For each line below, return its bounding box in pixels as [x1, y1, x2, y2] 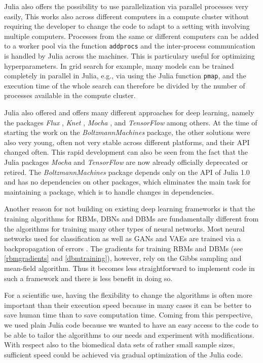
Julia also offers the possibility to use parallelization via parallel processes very [4, 1, 249, 11]
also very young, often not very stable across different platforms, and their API [4, 137, 250, 147]
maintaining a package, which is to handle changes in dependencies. [4, 186, 214, 197]
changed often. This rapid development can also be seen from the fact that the [4, 147, 248, 157]
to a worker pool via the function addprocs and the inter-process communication [4, 40, 255, 51]
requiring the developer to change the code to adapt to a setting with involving [4, 21, 250, 31]
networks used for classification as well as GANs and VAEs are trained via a [4, 233, 241, 244]
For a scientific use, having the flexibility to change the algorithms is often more [4, 290, 252, 300]
